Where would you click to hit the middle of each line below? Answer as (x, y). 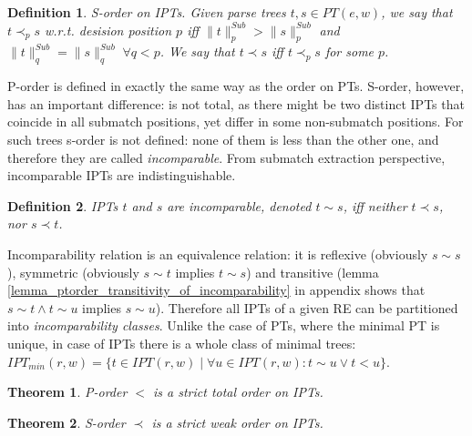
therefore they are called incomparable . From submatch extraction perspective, (226, 157)
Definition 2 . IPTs (63, 205)
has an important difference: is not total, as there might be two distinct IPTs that (236, 103)
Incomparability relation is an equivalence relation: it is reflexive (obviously (218, 253)
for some (349, 51)
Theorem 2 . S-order (67, 422)
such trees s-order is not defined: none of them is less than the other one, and (223, 139)
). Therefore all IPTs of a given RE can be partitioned (307, 307)
